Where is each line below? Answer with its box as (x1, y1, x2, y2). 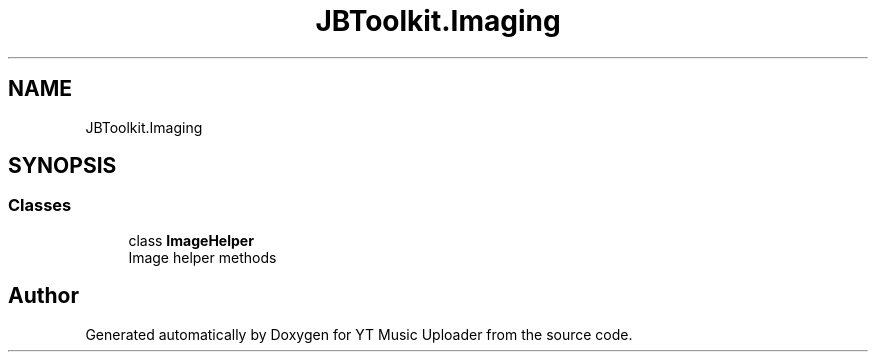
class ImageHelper (128, 231, 254, 249)
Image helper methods (128, 248, 277, 266)
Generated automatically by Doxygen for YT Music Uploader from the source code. (85, 325, 633, 343)
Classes (8, 195, 72, 216)
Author (8, 283, 79, 309)
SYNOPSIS (8, 153, 117, 179)
